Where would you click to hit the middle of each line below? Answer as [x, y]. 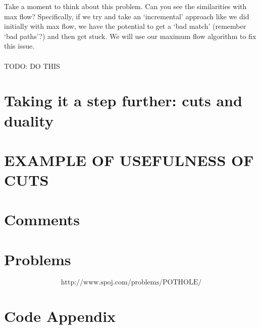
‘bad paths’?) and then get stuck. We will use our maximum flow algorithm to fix [130, 36]
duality [29, 120]
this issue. [19, 46]
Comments [42, 219]
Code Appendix [60, 316]
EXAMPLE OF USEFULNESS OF [129, 160]
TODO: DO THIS [32, 66]
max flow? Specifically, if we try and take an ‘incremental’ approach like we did [127, 16]
